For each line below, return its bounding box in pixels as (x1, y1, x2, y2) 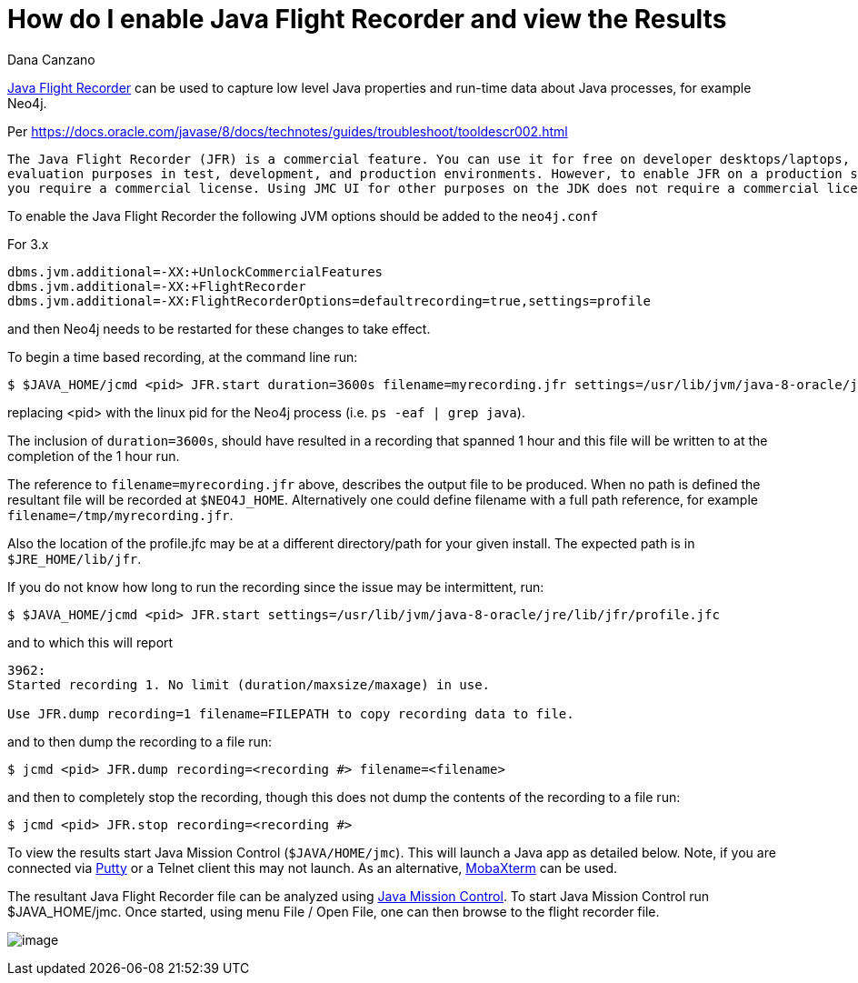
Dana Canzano (7, 51, 95, 67)
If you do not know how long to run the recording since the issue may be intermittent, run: (7, 578, 544, 595)
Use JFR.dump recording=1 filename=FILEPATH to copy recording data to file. (7, 706, 574, 721)
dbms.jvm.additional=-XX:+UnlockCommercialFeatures (7, 264, 384, 279)
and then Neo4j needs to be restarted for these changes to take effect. (7, 320, 431, 336)
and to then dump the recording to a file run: (7, 733, 273, 749)
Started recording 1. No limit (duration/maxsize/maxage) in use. (7, 677, 491, 692)
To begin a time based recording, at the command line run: (7, 348, 358, 365)
